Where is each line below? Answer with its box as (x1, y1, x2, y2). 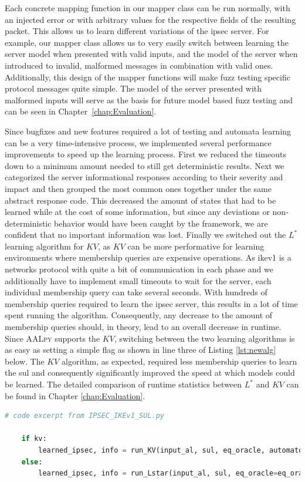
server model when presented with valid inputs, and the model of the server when (5, 48, 298, 60)
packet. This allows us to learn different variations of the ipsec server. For (5, 25, 269, 37)
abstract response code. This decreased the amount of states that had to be (5, 194, 276, 206)
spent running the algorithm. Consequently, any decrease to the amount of (5, 309, 273, 321)
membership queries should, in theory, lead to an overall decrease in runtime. (5, 321, 282, 333)
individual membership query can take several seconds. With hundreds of (5, 286, 267, 298)
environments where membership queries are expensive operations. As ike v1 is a (5, 251, 292, 264)
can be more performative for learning (127, 240, 265, 252)
